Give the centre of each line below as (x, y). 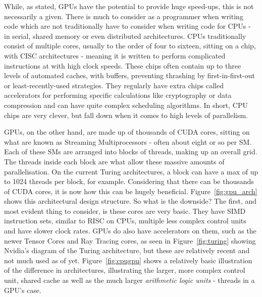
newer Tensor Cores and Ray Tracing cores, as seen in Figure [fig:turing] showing (130, 240)
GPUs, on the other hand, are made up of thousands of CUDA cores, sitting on (127, 132)
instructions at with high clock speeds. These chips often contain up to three (123, 65)
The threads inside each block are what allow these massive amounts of (114, 161)
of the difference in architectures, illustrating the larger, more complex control (125, 270)
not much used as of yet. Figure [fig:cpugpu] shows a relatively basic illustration (128, 260)
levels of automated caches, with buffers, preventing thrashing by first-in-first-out (129, 75)
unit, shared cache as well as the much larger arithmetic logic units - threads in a (129, 280)
